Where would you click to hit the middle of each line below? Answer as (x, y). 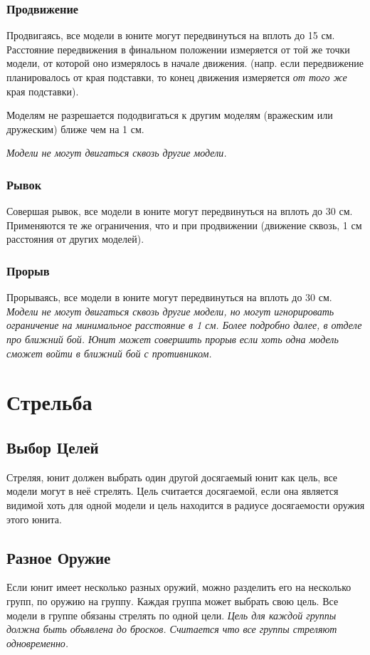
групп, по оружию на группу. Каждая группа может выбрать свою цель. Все (173, 601)
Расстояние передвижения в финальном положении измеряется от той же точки (178, 49)
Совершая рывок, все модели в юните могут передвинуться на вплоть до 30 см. (180, 211)
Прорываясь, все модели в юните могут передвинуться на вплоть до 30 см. (169, 297)
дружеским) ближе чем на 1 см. (75, 129)
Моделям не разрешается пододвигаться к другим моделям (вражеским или (170, 115)
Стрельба (49, 402)
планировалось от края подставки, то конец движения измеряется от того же (177, 77)
